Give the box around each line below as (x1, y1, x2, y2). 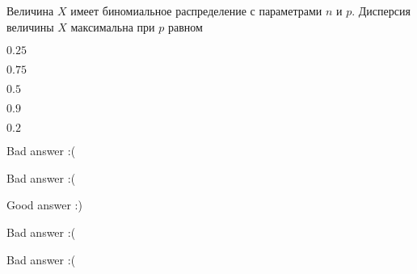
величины (6, 18, 54, 35)
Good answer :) (6, 196, 82, 213)
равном (167, 18, 203, 35)
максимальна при (70, 18, 155, 35)
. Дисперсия (352, 2, 411, 19)
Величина (6, 2, 54, 19)
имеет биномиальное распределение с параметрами (70, 2, 322, 19)
